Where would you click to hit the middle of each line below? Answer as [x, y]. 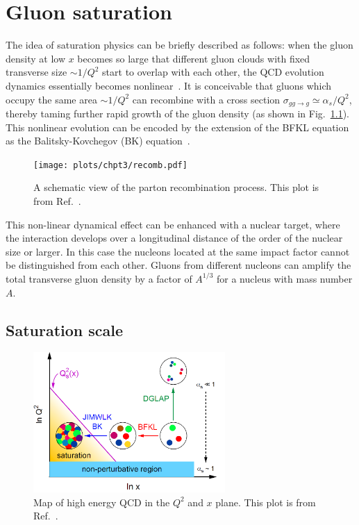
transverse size [36, 72]
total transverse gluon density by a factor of [99, 278]
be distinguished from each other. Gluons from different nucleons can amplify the [178, 265]
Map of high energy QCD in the [102, 502]
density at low [36, 58]
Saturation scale [65, 330]
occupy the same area [51, 99]
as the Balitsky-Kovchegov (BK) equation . [98, 141]
